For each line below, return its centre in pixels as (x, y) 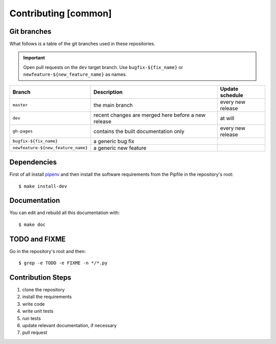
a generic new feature (120, 148)
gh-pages (23, 131)
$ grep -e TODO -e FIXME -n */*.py (63, 263)
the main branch (113, 105)
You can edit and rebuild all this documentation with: (65, 213)
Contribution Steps (40, 277)
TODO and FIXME (38, 239)
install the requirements (47, 297)
